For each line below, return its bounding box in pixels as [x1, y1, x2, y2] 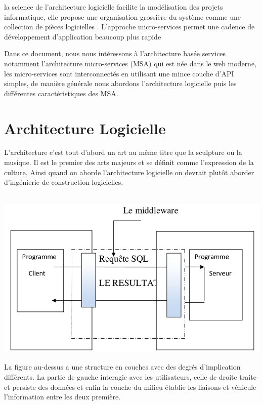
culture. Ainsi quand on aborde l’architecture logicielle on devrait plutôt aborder [4, 167, 254, 177]
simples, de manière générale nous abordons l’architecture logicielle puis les [4, 78, 237, 89]
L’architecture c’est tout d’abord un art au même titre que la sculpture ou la [4, 147, 242, 157]
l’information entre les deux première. [4, 391, 121, 402]
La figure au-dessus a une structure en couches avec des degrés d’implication [4, 361, 241, 372]
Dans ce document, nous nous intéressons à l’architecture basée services [4, 48, 226, 59]
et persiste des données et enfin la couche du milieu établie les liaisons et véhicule [4, 381, 256, 392]
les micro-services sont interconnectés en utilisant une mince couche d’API [4, 68, 234, 78]
